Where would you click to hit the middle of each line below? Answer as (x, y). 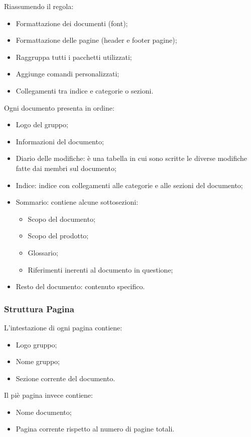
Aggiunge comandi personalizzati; (68, 74)
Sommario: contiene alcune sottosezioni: (77, 202)
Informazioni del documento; (60, 141)
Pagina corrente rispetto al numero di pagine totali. (95, 429)
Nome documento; (44, 412)
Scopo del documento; (61, 218)
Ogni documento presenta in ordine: (59, 107)
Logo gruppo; (36, 344)
